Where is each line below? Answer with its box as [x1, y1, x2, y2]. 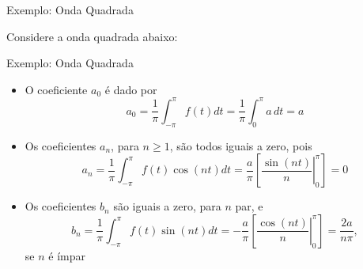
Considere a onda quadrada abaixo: [6, 28, 178, 44]
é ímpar [48, 247, 85, 263]
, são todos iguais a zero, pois [169, 137, 312, 153]
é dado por [104, 81, 157, 97]
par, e [235, 198, 263, 214]
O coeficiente [25, 81, 88, 97]
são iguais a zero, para [113, 198, 221, 214]
